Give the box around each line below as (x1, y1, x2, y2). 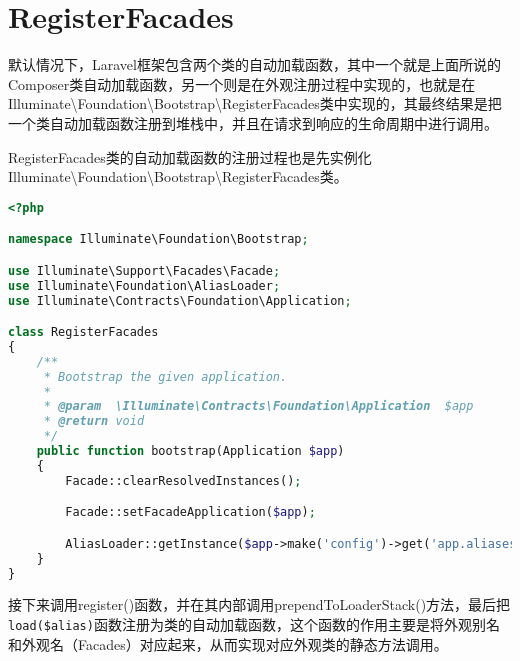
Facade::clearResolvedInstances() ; (65, 473, 302, 488)
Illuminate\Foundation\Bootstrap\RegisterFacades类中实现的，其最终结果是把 (8, 93, 502, 114)
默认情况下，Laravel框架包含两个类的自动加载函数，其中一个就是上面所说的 (8, 54, 501, 75)
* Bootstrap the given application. (43, 369, 288, 384)
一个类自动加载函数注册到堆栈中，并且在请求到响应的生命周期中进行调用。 (8, 112, 498, 133)
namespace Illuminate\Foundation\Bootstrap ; (8, 232, 309, 247)
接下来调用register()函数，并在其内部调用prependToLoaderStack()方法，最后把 (8, 594, 511, 615)
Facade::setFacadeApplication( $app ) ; (65, 505, 316, 520)
